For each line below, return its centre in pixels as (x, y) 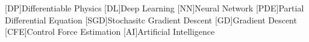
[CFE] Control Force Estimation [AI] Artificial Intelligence (110, 31)
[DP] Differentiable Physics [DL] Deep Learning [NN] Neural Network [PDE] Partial (154, 8)
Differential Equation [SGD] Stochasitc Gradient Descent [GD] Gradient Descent (151, 19)
